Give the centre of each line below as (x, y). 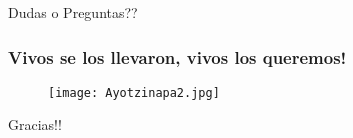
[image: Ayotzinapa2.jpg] (134, 92)
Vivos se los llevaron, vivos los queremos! (177, 56)
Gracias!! (35, 124)
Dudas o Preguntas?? (73, 12)
